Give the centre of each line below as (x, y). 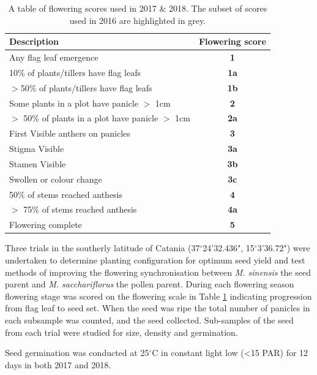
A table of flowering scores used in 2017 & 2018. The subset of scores (138, 8)
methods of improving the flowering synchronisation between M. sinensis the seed (158, 272)
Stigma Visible (37, 149)
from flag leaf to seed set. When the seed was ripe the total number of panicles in (158, 308)
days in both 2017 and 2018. (58, 364)
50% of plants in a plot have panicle (91, 118)
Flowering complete (46, 225)
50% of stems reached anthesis (66, 194)
